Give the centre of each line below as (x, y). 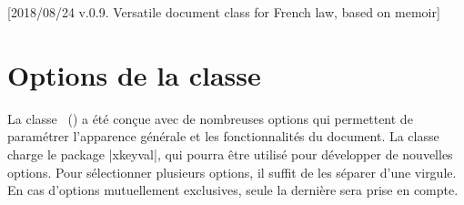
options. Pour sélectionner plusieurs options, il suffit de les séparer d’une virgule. (232, 172)
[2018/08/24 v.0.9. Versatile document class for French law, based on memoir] (224, 12)
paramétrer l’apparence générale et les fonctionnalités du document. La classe (223, 136)
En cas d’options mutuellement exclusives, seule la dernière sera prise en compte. (233, 190)
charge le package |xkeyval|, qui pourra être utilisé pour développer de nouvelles (230, 154)
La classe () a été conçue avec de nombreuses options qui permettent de (210, 118)
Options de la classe (134, 74)
